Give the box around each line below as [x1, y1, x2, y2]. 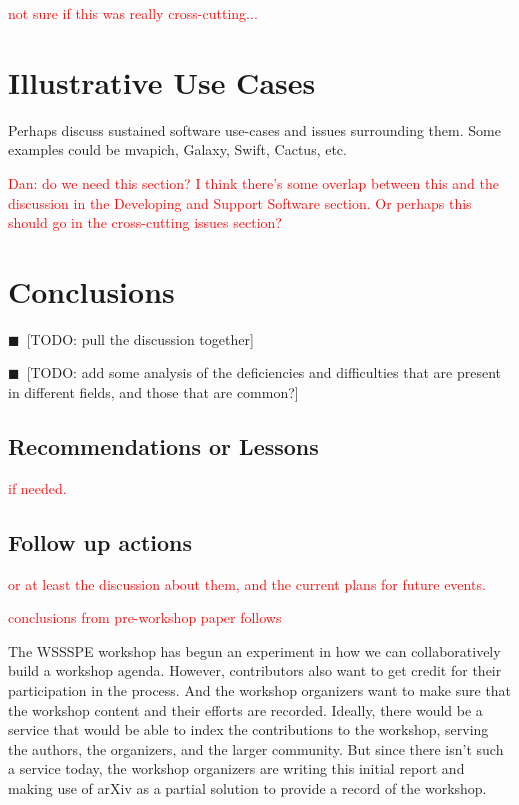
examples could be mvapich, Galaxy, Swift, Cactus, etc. [8, 139, 347, 160]
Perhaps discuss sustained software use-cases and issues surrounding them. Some [8, 119, 501, 140]
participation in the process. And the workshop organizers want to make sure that [8, 679, 512, 700]
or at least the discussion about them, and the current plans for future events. [8, 573, 486, 594]
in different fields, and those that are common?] [8, 382, 299, 402]
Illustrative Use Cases [8, 61, 316, 102]
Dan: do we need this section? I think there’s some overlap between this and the [8, 172, 499, 193]
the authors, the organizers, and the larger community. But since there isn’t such [8, 738, 504, 759]
